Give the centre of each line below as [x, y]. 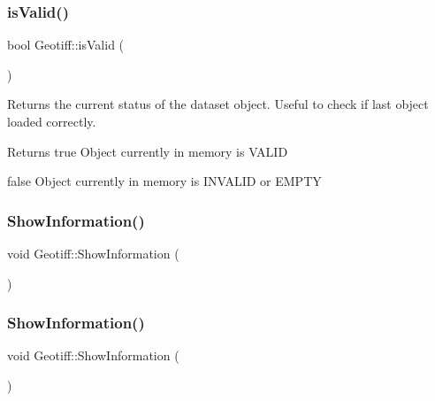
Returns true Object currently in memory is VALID [148, 151]
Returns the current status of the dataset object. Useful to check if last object [218, 104]
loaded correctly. [52, 121]
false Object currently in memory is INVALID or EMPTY [164, 181]
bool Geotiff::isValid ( [66, 45]
